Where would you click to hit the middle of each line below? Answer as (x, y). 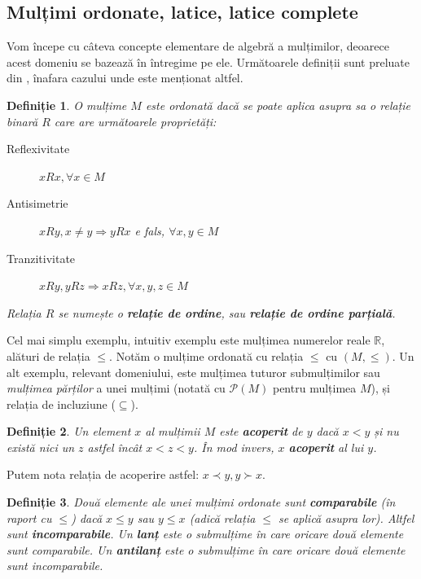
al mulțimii (173, 431)
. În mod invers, (234, 447)
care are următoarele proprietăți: (135, 121)
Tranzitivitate (41, 258)
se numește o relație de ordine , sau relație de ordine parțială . (227, 312)
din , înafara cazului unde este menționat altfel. (125, 78)
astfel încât (115, 447)
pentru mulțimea (314, 388)
